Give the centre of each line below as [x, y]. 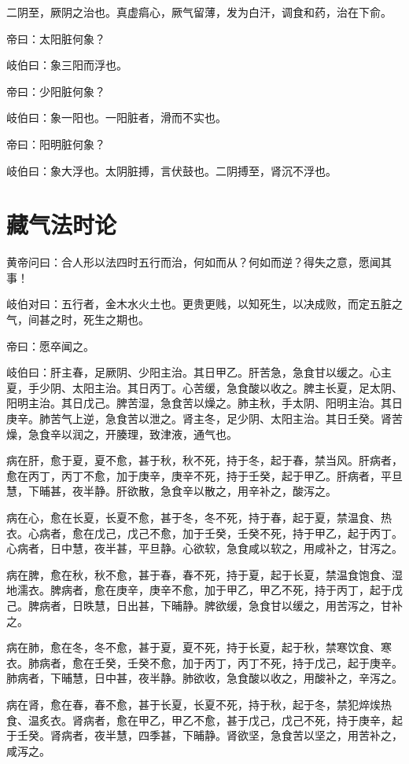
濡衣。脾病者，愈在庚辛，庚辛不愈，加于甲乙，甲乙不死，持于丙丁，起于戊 [210, 590]
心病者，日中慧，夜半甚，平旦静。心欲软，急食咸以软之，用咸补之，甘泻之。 [204, 548]
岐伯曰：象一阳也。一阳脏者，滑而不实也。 [116, 118]
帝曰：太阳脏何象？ [56, 38]
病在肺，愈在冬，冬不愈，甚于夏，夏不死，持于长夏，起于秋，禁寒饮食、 [193, 647]
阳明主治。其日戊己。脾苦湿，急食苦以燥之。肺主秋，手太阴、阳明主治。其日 [204, 403]
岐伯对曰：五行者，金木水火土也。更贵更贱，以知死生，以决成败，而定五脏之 [204, 304]
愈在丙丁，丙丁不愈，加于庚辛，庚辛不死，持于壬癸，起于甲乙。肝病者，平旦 [204, 475]
